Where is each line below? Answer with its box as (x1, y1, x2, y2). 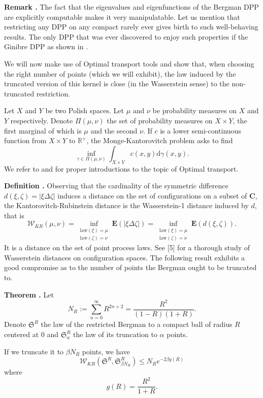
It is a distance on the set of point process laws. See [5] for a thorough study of (4, 242, 250, 253)
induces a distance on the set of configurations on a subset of (57, 190, 247, 201)
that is (4, 210, 24, 220)
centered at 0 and (4, 329, 58, 339)
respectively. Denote (10, 115, 73, 125)
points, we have (82, 346, 130, 356)
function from (4, 135, 47, 146)
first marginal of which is (4, 125, 82, 136)
